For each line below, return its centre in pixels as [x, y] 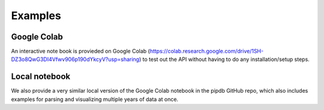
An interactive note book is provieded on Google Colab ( [80, 51]
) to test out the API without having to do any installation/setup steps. [224, 59]
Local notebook [41, 77]
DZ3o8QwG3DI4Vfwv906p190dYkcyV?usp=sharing [75, 59]
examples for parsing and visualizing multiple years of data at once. [95, 99]
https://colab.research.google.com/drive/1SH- [207, 51]
